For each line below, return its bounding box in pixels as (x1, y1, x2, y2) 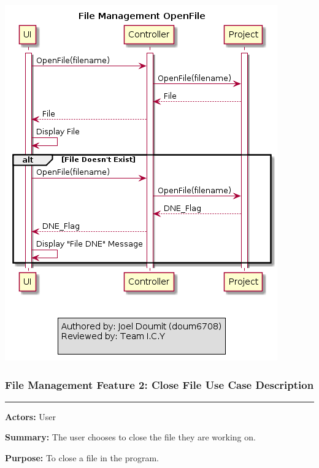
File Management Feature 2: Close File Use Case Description (5, 377, 314, 392)
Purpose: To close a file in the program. (5, 451, 159, 464)
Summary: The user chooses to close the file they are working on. (5, 431, 256, 443)
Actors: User (5, 410, 56, 423)
